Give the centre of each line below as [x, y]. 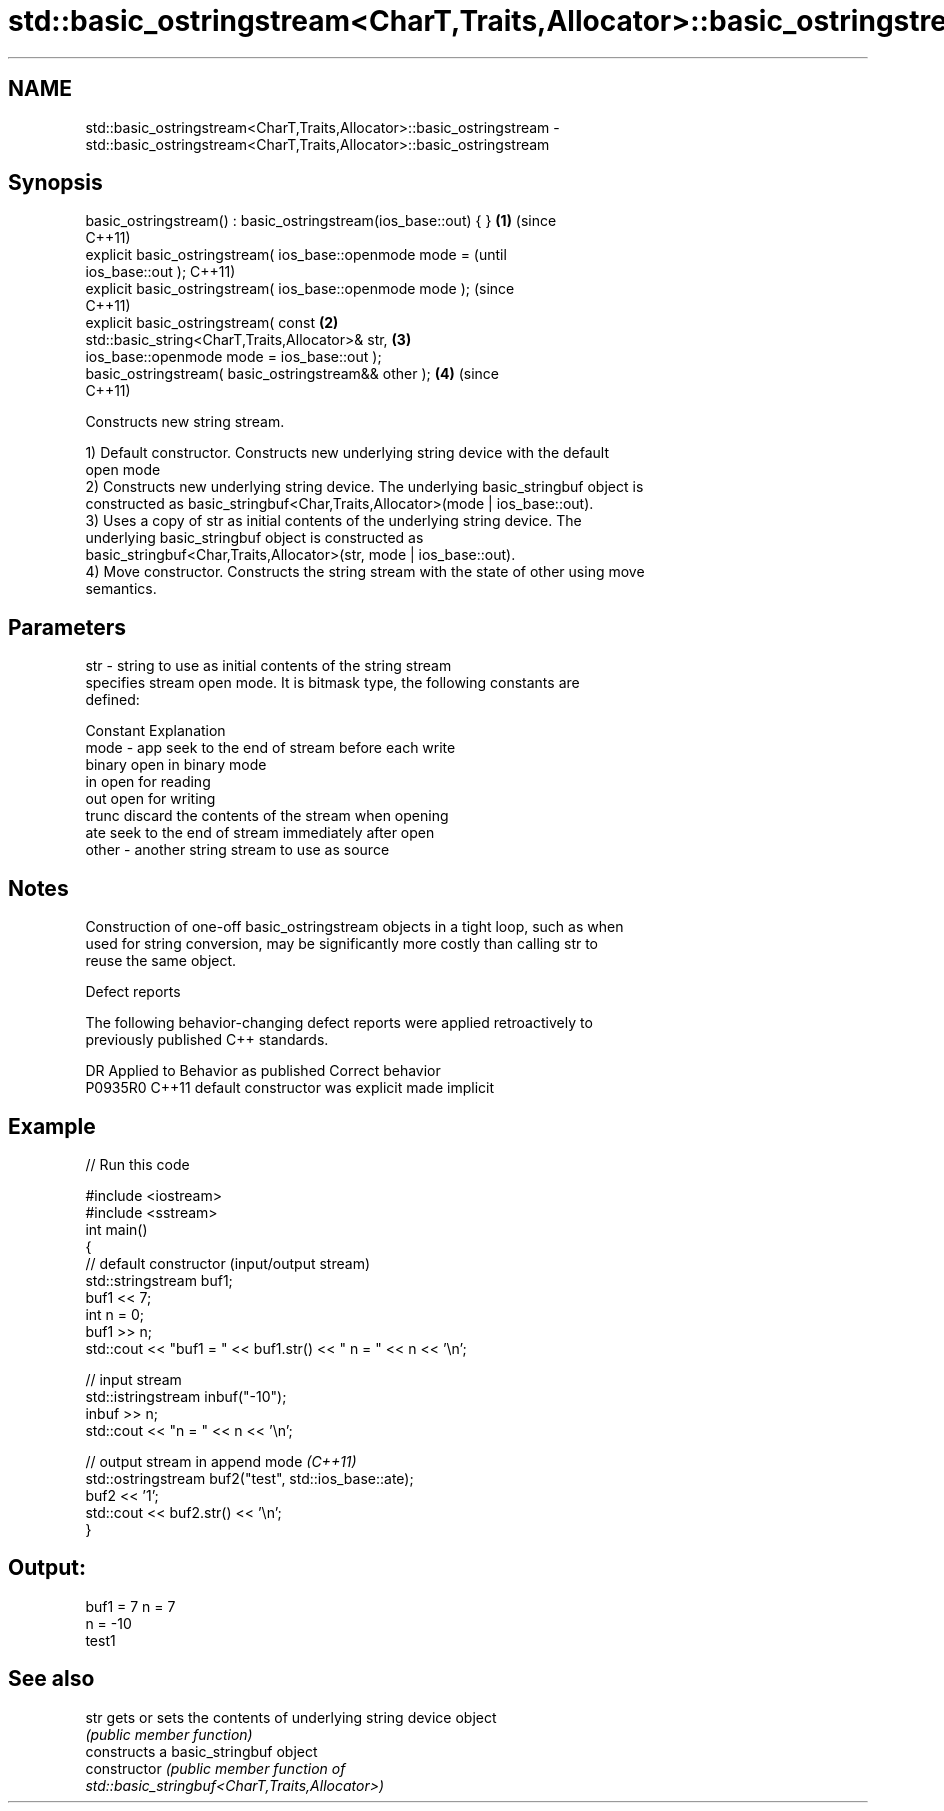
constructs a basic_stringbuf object [201, 1751]
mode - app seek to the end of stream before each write [270, 748]
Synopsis [55, 183]
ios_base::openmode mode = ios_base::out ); [233, 357]
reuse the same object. [161, 961]
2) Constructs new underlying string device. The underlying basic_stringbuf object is [364, 487]
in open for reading [148, 782]
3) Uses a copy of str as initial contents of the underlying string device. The [333, 521]
